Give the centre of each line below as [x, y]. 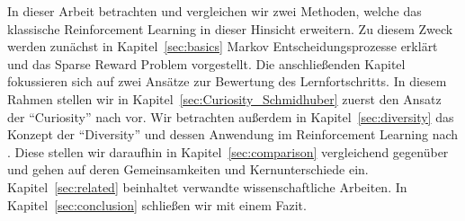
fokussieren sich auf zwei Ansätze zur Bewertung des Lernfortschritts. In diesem [227, 81]
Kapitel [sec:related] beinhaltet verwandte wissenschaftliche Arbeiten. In [207, 186]
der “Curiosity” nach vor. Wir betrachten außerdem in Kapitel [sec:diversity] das [231, 116]
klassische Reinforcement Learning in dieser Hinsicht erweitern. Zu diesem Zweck [230, 28]
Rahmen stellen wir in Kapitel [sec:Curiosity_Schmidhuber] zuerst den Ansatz [224, 98]
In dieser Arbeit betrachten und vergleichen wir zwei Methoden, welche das [215, 11]
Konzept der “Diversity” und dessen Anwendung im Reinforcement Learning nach [233, 134]
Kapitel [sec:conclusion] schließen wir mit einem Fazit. [157, 204]
